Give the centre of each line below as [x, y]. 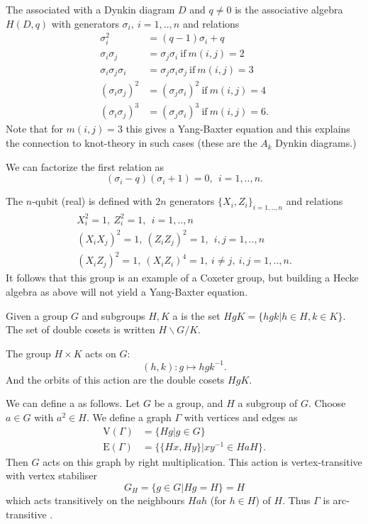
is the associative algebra [289, 9]
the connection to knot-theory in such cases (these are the [132, 143]
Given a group [37, 315]
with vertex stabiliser [51, 475]
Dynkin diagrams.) [316, 143]
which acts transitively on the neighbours [95, 500]
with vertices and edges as [241, 417]
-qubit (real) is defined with [92, 201]
